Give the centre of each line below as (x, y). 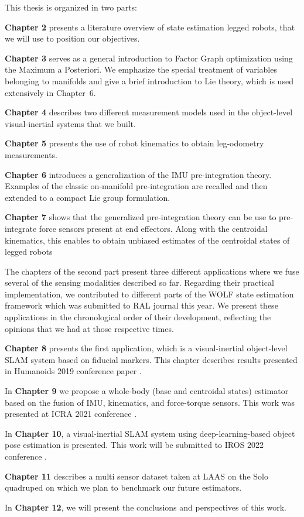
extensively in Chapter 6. (50, 92)
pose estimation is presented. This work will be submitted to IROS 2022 (134, 445)
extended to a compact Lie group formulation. (88, 197)
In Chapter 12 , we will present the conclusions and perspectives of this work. (146, 507)
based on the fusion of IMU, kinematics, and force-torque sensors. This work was (150, 402)
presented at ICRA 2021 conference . (71, 414)
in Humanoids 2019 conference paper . (73, 371)
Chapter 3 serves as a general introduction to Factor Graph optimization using (149, 58)
